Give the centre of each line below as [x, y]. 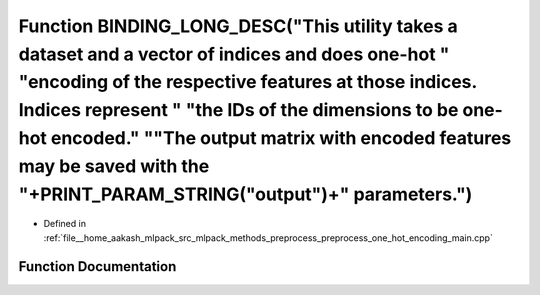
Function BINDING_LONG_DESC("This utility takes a [238, 26]
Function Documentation [97, 266]
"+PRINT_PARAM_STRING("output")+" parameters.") [245, 194]
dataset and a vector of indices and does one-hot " [234, 54]
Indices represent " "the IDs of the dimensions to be [238, 110]
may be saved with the [114, 166]
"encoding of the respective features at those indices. [247, 82]
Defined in [65, 224]
